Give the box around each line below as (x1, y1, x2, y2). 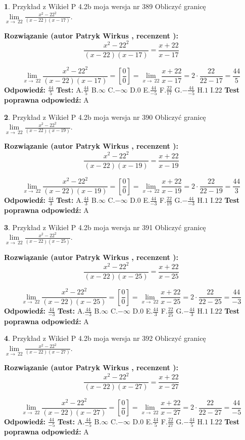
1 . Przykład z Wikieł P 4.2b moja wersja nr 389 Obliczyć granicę (4, 1, 206, 11)
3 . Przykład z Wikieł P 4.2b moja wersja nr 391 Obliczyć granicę (4, 222, 206, 232)
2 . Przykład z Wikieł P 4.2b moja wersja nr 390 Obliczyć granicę (4, 111, 206, 122)
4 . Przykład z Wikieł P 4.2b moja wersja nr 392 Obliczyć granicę (4, 333, 206, 343)
